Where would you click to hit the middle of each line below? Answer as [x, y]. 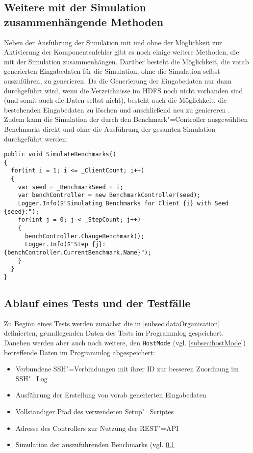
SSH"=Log [31, 378]
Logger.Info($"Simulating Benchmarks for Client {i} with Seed [123, 204]
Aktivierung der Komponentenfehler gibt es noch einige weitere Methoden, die [122, 52]
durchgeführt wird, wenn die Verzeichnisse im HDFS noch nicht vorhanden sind [124, 90]
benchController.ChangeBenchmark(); [85, 236]
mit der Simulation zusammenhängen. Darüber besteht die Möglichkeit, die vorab [126, 61]
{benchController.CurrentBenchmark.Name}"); [78, 253]
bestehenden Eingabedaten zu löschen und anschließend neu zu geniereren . [117, 109]
